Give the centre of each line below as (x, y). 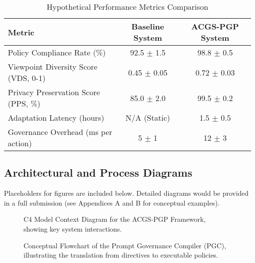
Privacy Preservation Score (54, 92)
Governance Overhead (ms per (60, 132)
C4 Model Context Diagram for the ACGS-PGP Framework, (115, 219)
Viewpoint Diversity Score (53, 66)
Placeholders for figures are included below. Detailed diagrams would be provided (126, 193)
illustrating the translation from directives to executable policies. (121, 255)
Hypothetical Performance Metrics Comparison (127, 7)
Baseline (148, 26)
